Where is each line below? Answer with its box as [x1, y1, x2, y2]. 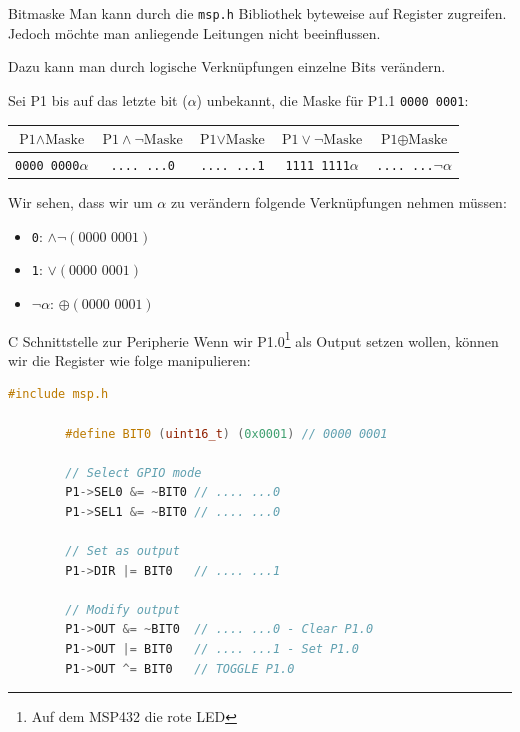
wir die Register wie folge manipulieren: [8, 349, 251, 370]
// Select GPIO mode [65, 465, 202, 480]
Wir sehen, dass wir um [8, 192, 153, 212]
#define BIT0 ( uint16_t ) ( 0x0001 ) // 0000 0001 [65, 426, 388, 441]
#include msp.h [8, 387, 109, 402]
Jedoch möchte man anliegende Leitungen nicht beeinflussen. [8, 22, 381, 43]
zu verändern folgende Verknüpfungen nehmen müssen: [170, 192, 507, 212]
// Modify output [65, 602, 180, 617]
